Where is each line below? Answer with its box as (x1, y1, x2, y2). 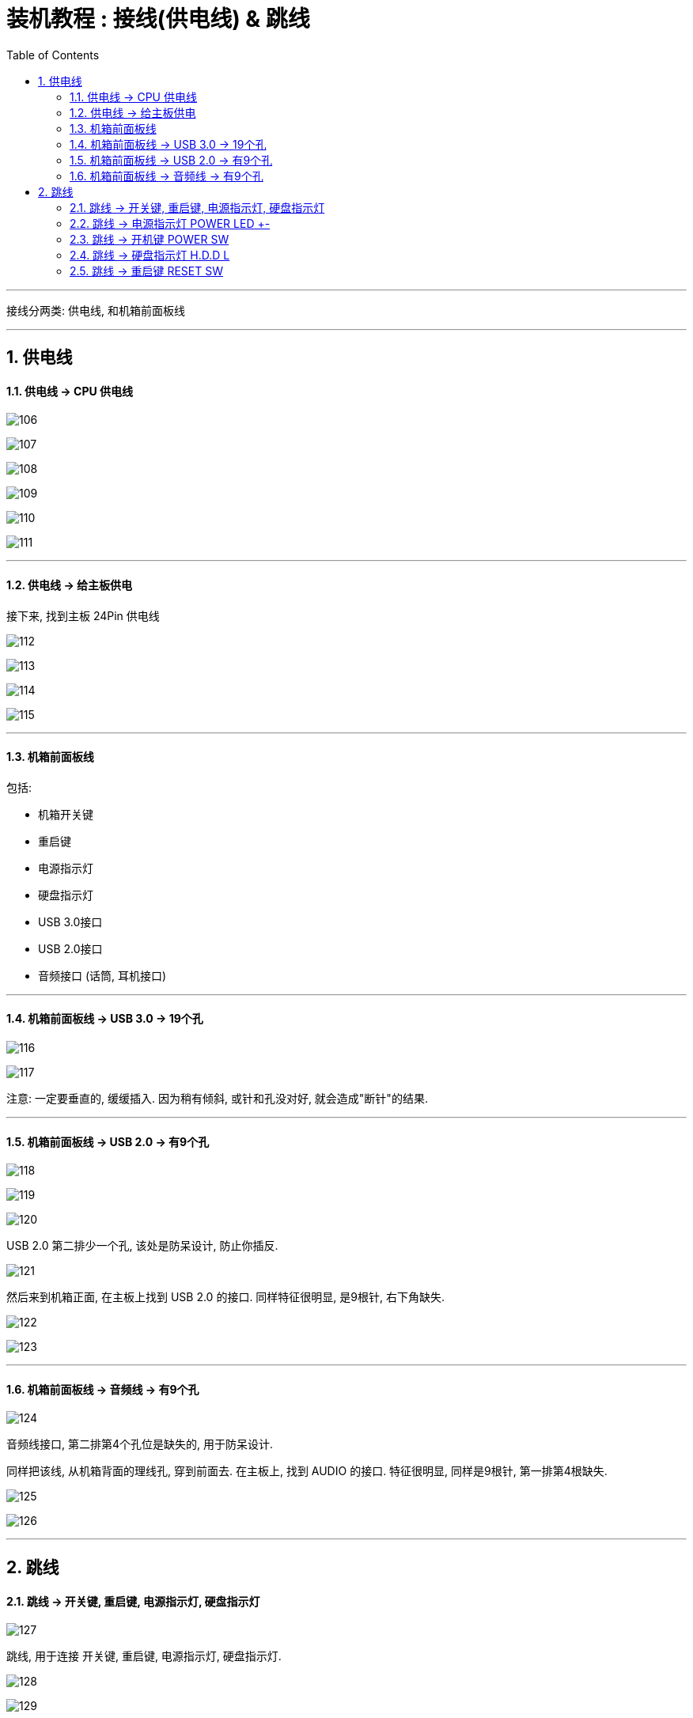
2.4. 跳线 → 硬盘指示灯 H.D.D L (70, 248, 230, 262)
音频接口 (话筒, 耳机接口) (38, 968, 167, 982)
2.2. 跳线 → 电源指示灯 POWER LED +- (70, 216, 271, 230)
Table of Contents (6, 47, 100, 62)
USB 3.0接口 (38, 914, 103, 929)
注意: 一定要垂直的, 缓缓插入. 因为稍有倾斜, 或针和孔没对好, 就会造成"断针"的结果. (6, 1092, 428, 1106)
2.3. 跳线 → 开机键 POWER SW (70, 232, 229, 246)
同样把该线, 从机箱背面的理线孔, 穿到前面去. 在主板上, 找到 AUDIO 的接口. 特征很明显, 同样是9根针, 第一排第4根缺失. (6, 1464, 608, 1478)
